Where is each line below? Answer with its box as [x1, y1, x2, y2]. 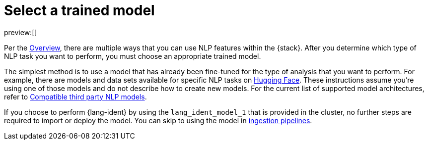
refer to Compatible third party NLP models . [4, 92, 147, 101]
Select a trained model [4, 2, 155, 19]
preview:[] [4, 28, 37, 37]
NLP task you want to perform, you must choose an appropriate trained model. [4, 51, 261, 60]
